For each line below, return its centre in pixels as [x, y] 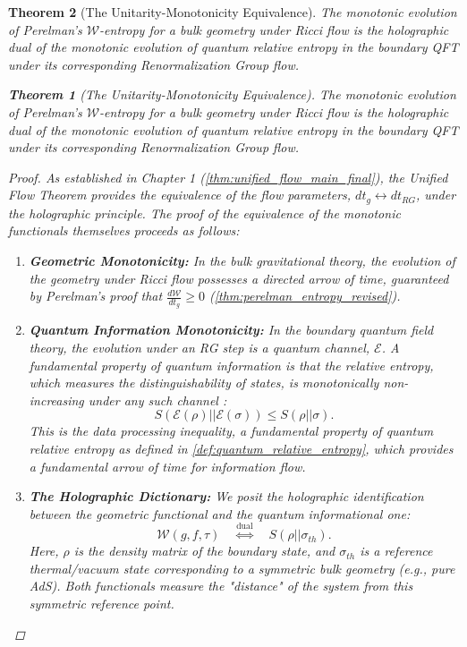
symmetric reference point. [102, 603]
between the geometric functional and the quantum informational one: [220, 513]
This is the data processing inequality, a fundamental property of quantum [231, 431]
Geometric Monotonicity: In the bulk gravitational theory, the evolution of [242, 260]
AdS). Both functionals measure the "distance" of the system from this [221, 586]
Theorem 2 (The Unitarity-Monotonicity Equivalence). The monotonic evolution [233, 12]
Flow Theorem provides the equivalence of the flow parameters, [180, 195]
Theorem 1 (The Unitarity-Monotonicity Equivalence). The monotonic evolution [232, 94]
